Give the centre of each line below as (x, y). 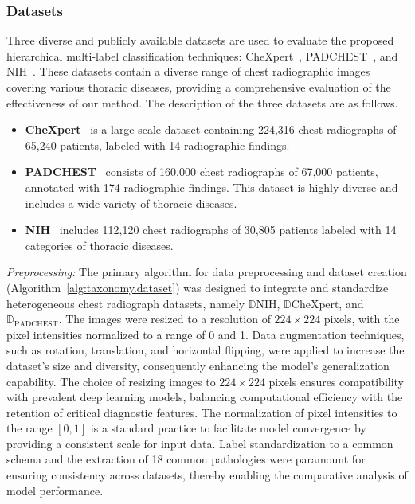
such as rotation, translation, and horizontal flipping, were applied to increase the (206, 350)
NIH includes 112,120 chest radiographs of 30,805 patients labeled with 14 (211, 230)
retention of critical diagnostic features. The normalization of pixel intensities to (202, 412)
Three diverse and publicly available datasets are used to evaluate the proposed (200, 40)
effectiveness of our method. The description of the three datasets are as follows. (202, 102)
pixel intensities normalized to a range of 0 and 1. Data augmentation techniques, (206, 334)
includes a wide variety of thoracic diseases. (131, 203)
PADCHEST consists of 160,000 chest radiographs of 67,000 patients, (202, 172)
